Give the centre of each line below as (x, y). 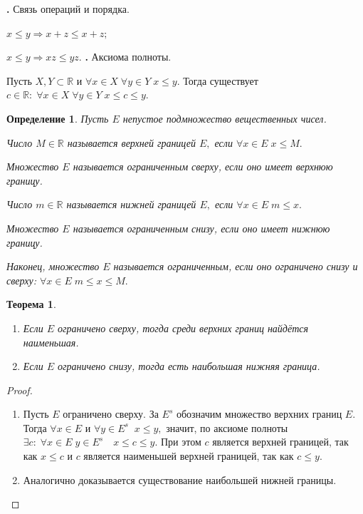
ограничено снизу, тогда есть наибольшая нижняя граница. (189, 366)
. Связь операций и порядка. (68, 9)
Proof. (20, 390)
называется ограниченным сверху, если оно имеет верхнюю (203, 166)
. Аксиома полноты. (128, 57)
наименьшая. (51, 342)
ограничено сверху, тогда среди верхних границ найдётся (183, 328)
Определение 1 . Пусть (58, 118)
